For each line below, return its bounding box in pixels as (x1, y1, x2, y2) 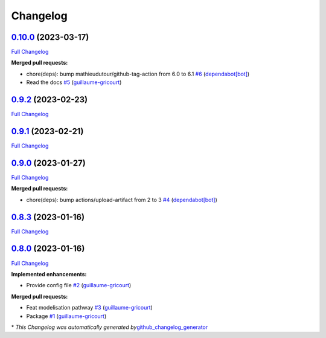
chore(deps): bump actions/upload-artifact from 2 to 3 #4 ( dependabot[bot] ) (26, 196, 217, 203)
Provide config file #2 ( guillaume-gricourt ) (26, 282, 132, 289)
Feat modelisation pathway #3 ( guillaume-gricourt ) (26, 304, 153, 311)
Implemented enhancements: (11, 270, 87, 278)
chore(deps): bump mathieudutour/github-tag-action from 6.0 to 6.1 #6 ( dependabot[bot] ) (26, 70, 250, 77)
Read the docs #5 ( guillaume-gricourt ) (26, 79, 122, 86)
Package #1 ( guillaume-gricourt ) (26, 312, 107, 320)
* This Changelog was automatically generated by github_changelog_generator (11, 323, 208, 331)
